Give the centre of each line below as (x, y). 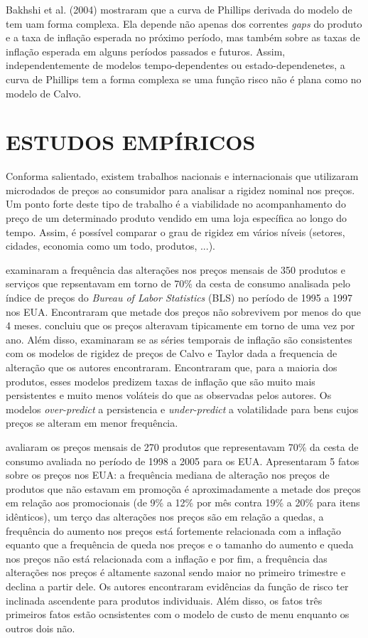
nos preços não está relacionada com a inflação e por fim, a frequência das (167, 558)
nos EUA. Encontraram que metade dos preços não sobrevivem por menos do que (183, 311)
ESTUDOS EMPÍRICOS (131, 142)
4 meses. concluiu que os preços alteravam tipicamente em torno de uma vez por (180, 325)
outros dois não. (40, 628)
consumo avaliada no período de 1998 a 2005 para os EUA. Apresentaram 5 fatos (183, 461)
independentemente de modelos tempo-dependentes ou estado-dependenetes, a (175, 65)
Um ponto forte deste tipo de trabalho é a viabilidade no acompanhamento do (176, 204)
